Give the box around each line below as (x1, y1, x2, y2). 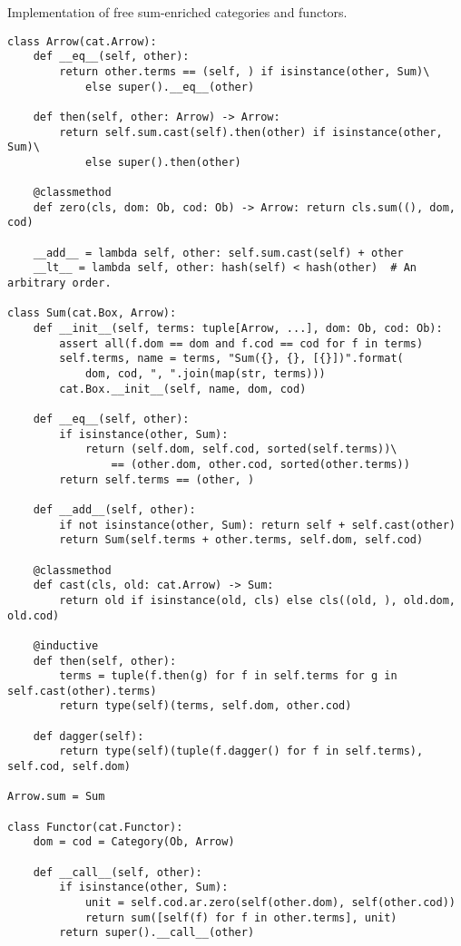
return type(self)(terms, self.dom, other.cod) (59, 699, 352, 713)
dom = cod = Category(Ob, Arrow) (33, 835, 235, 849)
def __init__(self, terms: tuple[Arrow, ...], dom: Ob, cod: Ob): (33, 322, 443, 336)
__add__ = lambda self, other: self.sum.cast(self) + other (33, 246, 404, 259)
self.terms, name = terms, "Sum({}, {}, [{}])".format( (59, 352, 404, 366)
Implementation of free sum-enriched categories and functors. (7, 3, 348, 21)
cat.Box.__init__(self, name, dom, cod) (59, 382, 307, 395)
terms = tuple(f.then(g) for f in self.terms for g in (59, 669, 397, 683)
